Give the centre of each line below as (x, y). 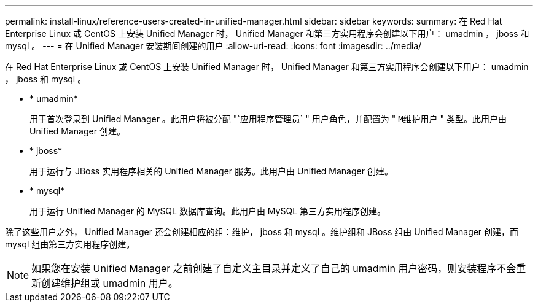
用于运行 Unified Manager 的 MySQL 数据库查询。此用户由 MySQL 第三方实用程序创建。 (208, 211)
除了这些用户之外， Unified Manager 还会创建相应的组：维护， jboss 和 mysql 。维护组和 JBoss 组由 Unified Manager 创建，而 (262, 232)
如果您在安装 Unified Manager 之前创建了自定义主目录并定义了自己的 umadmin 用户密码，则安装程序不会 (274, 268)
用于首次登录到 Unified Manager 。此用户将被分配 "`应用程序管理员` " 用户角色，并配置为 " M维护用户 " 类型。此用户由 (268, 119)
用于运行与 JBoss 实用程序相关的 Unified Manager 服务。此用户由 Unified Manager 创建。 (211, 171)
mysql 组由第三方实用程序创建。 (70, 244)
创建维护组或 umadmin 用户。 (110, 283)
